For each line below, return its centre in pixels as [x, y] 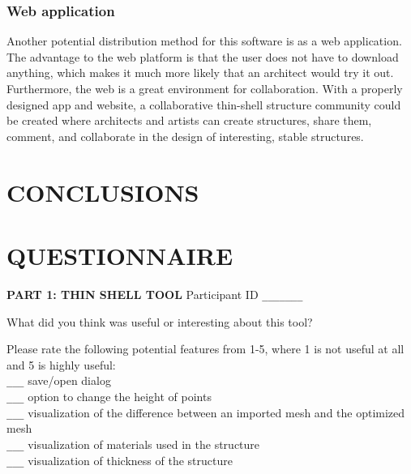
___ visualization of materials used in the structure [133, 444]
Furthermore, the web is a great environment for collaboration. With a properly [205, 88]
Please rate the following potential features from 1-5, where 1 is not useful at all [205, 349]
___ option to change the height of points [109, 396]
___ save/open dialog [59, 380]
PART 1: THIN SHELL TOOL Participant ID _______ [155, 294]
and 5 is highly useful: [61, 364]
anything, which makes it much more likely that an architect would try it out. [200, 73]
